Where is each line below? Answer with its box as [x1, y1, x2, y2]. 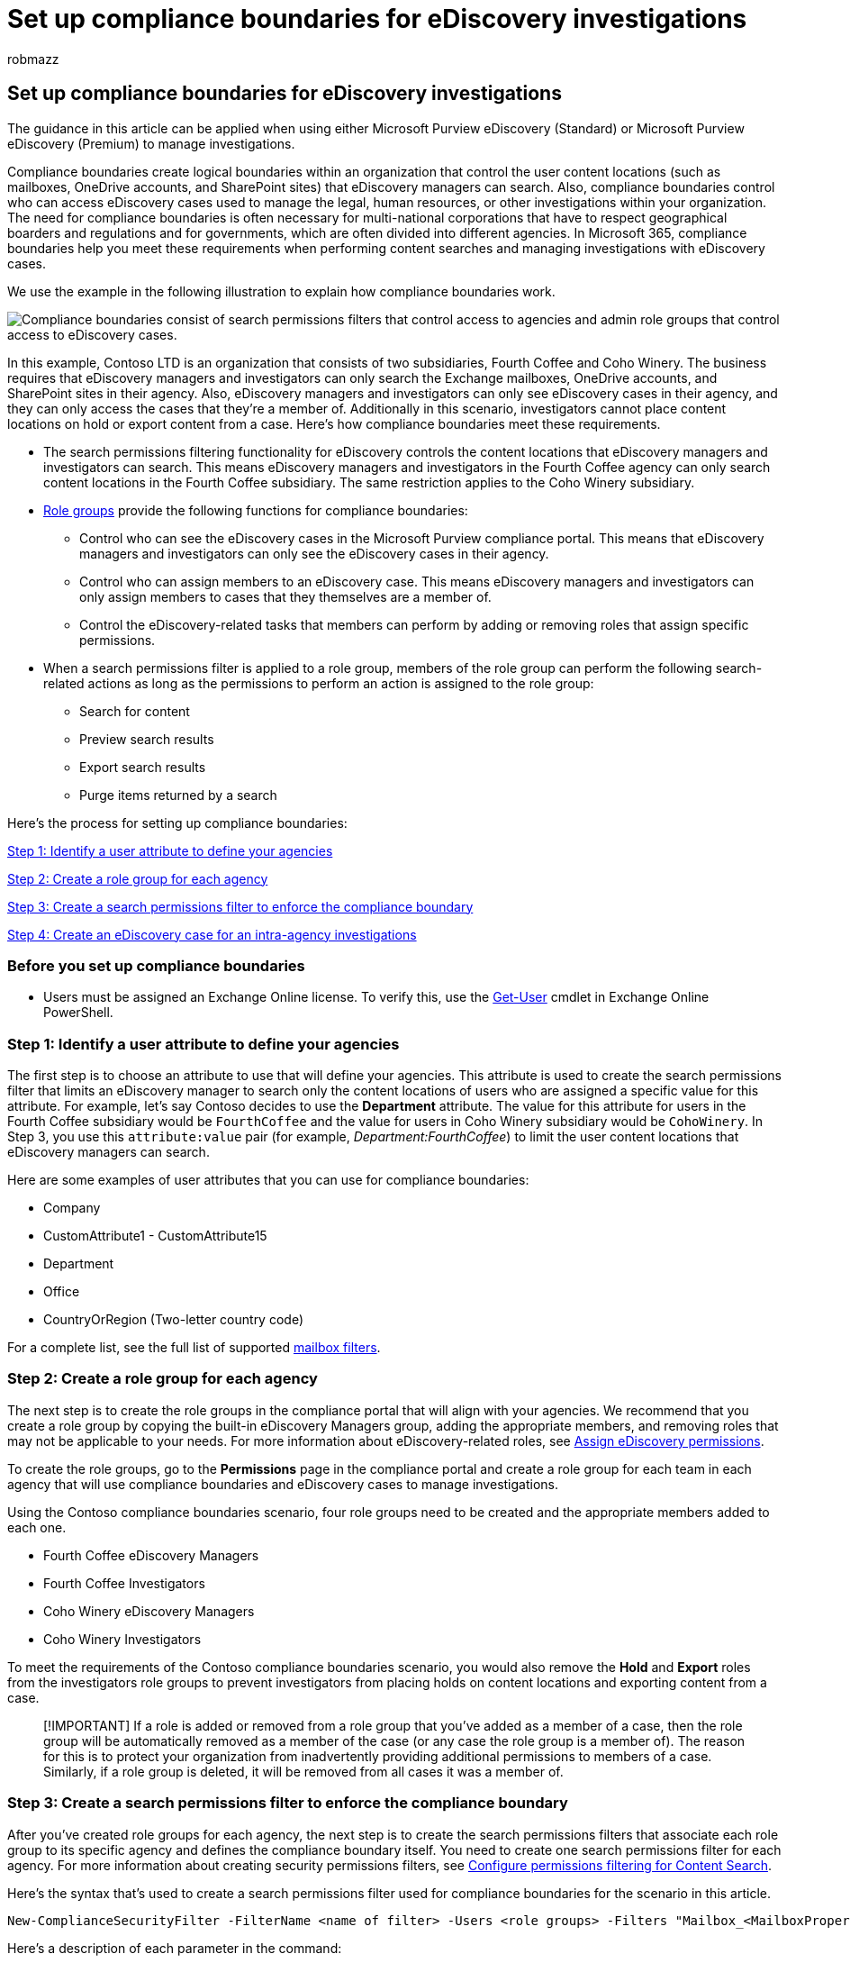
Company [43, 1200, 101, 1216]
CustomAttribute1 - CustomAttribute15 [43, 1228, 267, 1244]
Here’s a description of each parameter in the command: [7, 1940, 342, 1956]
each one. [7, 1519, 67, 1535]
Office [43, 1284, 80, 1300]
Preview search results [79, 731, 214, 747]
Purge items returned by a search [79, 786, 277, 803]
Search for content [79, 703, 190, 719]
